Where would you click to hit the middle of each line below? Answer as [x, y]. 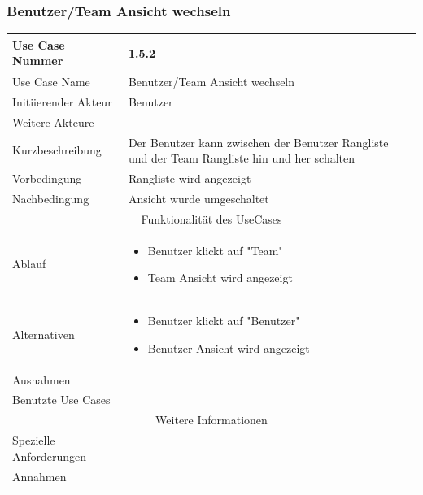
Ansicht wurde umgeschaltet [198, 198]
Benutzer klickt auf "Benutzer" [224, 321]
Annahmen [39, 476]
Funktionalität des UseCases [211, 218]
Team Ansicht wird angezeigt [220, 278]
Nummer [38, 61]
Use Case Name [51, 82]
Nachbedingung [51, 198]
